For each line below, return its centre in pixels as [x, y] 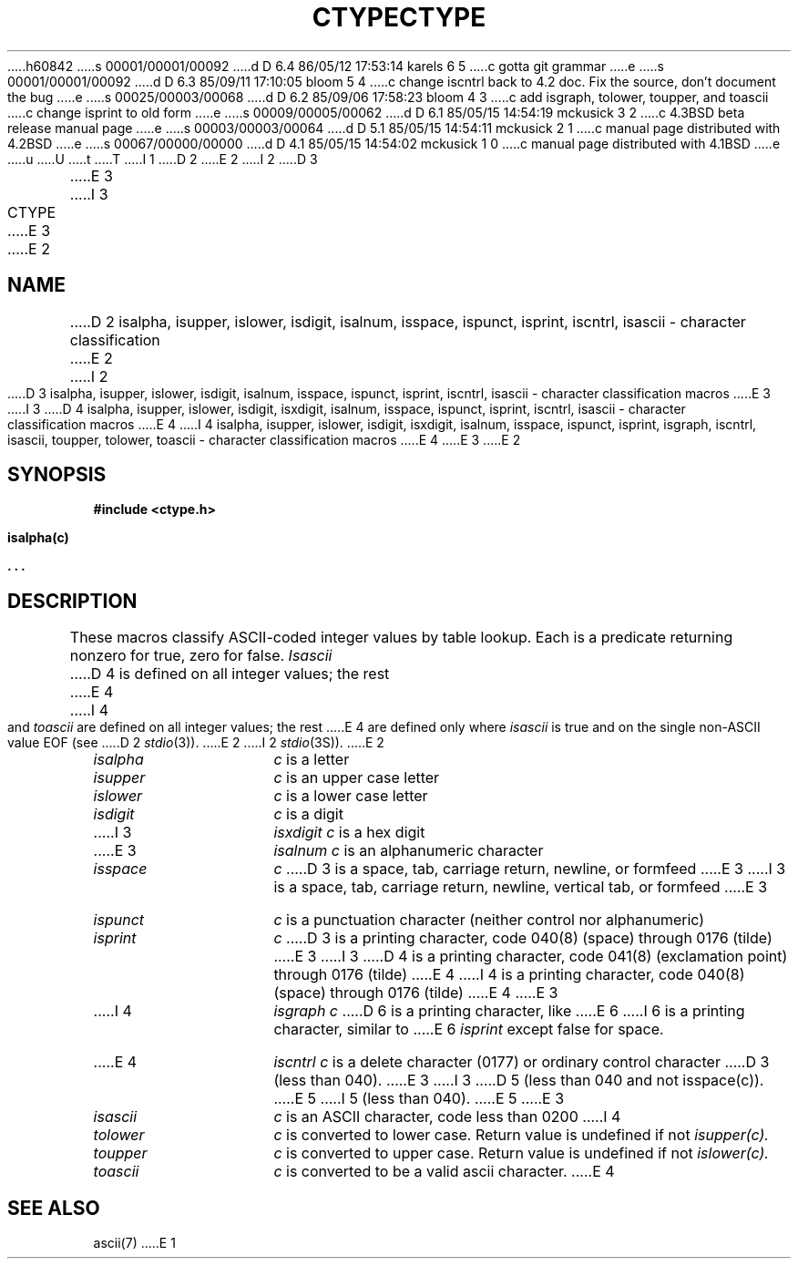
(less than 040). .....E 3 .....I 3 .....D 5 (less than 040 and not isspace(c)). [519, 1081]
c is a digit [308, 814]
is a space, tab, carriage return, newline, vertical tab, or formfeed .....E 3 [521, 887]
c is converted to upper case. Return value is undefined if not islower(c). [521, 1153]
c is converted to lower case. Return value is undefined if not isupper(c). [521, 1135]
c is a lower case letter [351, 796]
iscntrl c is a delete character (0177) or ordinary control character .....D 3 [522, 1062]
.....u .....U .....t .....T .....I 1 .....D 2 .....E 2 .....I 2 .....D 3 [163, 159]
